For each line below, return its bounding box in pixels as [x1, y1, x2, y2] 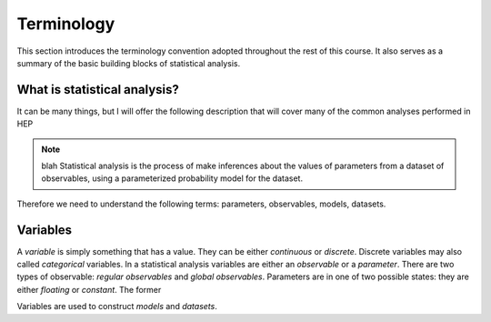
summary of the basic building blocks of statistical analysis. [16, 57, 241, 68]
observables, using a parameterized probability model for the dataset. [41, 173, 304, 184]
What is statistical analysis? [16, 82, 179, 97]
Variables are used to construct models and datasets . [16, 301, 217, 312]
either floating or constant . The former [16, 284, 162, 295]
